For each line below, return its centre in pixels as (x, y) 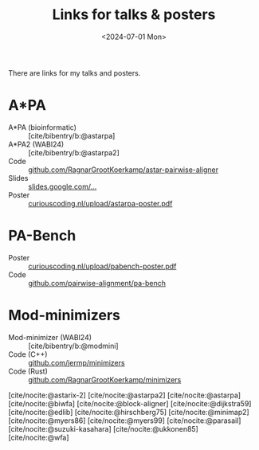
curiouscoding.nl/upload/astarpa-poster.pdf (100, 203)
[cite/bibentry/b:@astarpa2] (74, 152)
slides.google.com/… (63, 186)
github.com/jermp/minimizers (77, 362)
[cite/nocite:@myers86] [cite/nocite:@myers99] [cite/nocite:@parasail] (125, 421)
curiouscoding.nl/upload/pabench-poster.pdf (102, 266)
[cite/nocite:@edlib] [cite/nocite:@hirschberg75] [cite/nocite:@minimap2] (129, 412)
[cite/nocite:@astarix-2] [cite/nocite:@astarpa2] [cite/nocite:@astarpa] (125, 395)
